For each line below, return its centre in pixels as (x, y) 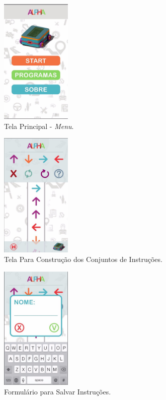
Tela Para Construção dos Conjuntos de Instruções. (83, 259)
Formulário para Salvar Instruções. (58, 392)
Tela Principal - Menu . (39, 126)
